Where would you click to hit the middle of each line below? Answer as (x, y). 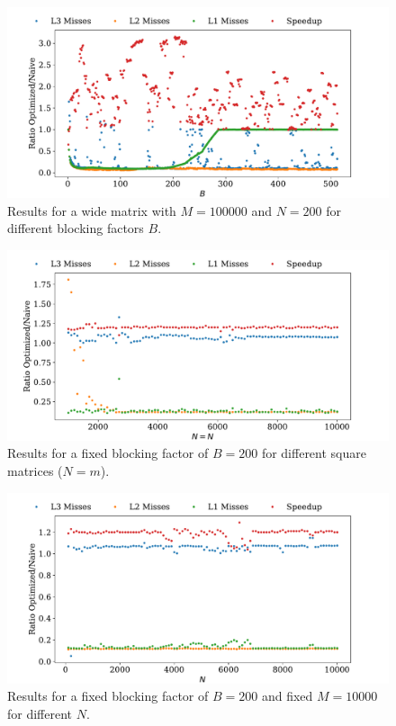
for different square (314, 453)
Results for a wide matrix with (92, 210)
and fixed (287, 696)
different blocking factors (76, 228)
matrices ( (35, 470)
